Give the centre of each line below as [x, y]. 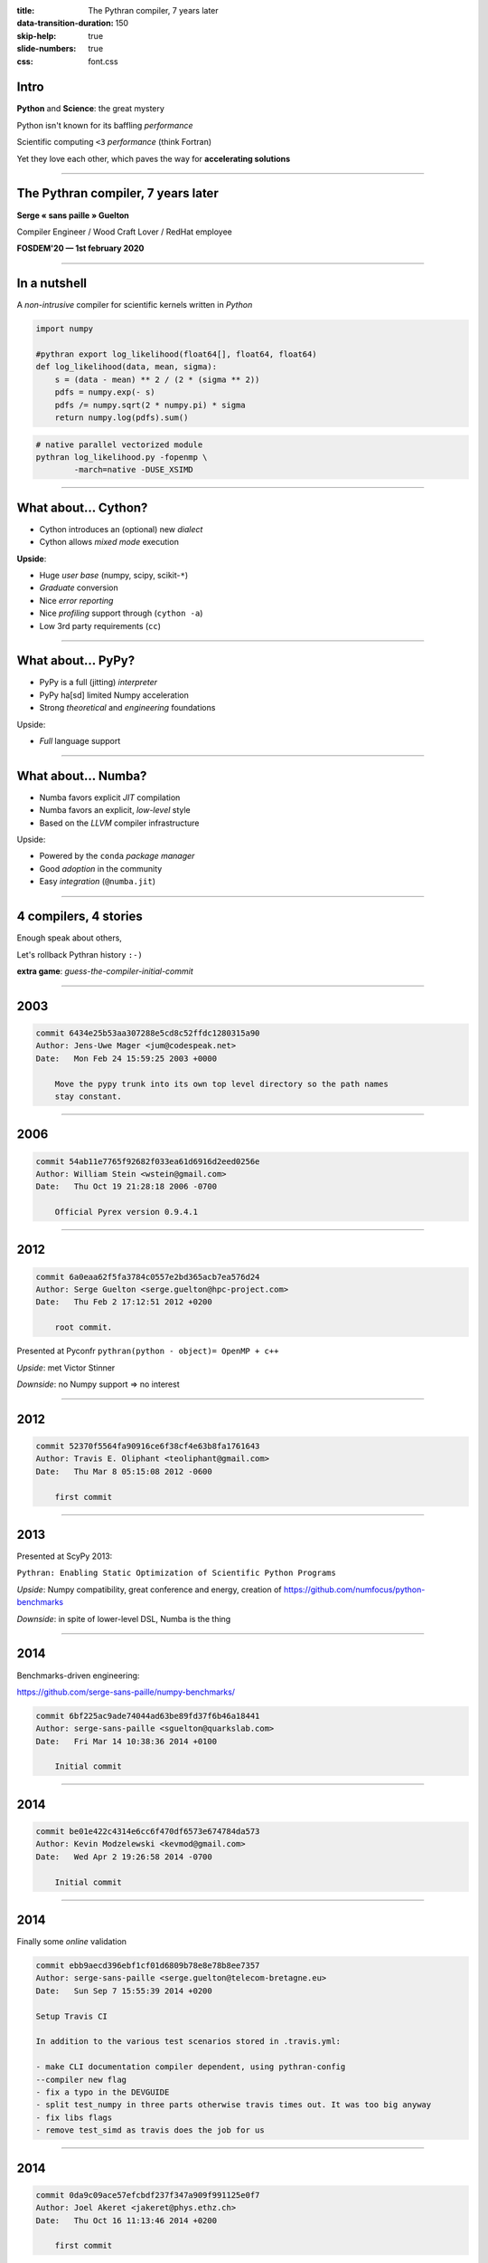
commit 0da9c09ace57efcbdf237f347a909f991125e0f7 [148, 2195]
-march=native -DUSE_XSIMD [133, 470]
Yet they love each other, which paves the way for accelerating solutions [154, 158]
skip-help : [37, 35]
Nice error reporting [76, 600]
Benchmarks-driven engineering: [78, 1676]
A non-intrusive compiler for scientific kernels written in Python [135, 305]
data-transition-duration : [65, 24]
